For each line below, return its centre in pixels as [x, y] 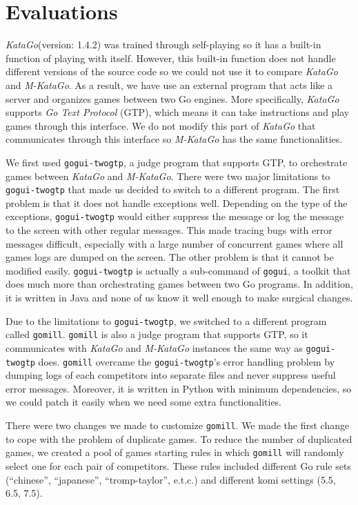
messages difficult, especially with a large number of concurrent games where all [175, 243]
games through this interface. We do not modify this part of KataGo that [161, 125]
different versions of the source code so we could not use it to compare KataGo [172, 71]
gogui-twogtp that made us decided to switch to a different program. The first [173, 189]
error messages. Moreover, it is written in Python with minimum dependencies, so [179, 388]
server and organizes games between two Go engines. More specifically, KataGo [172, 98]
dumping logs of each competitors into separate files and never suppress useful [171, 375]
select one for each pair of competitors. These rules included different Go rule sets [178, 465]
